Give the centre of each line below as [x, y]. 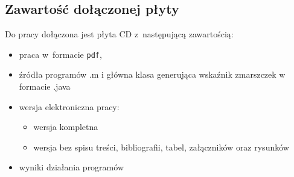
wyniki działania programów [71, 167]
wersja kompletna [66, 127]
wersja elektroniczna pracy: [69, 106]
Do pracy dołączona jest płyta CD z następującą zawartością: [119, 34]
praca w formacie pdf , [60, 54]
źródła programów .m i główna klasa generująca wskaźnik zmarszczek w [152, 74]
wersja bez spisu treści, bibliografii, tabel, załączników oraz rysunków [161, 147]
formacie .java [45, 86]
